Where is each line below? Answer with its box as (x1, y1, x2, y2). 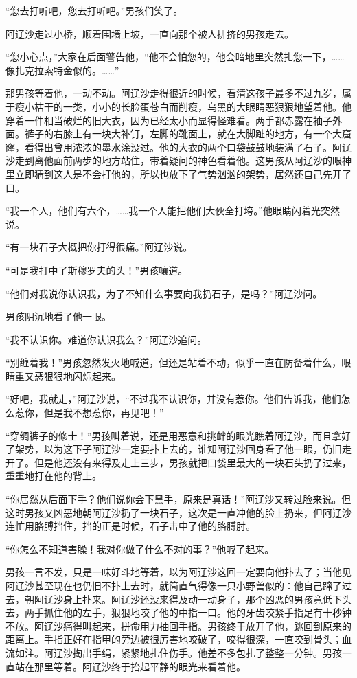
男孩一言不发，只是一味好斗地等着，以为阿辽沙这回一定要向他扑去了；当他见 (5, 565, 352, 579)
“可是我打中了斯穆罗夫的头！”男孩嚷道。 (5, 262, 188, 277)
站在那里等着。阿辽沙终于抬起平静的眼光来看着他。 (14, 659, 246, 673)
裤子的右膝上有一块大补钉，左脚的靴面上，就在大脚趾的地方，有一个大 (24, 126, 342, 141)
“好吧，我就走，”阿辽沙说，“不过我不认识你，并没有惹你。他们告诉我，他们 (5, 392, 341, 406)
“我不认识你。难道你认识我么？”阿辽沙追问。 (5, 332, 207, 346)
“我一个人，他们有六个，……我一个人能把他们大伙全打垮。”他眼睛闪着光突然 (5, 203, 340, 218)
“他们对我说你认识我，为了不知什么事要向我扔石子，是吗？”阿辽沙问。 (5, 286, 323, 300)
